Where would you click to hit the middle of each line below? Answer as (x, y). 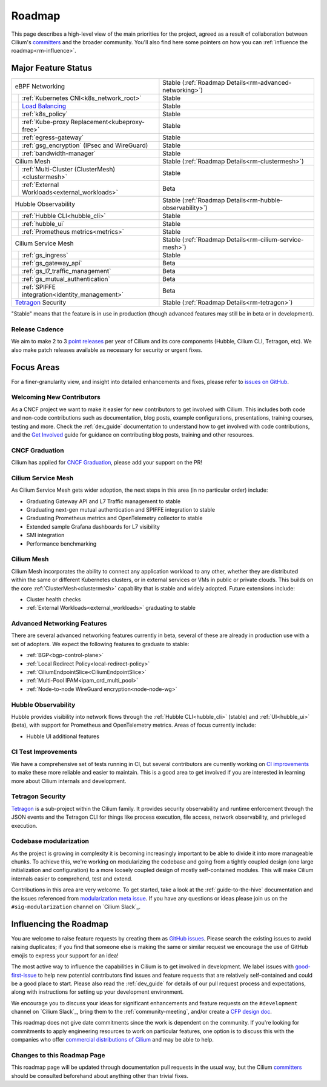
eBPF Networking (40, 87)
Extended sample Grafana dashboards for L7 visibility (93, 526)
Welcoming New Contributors (56, 397)
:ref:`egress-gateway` (53, 137)
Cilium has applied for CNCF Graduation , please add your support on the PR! (107, 463)
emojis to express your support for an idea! (65, 955)
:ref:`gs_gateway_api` (52, 263)
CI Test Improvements (44, 752)
